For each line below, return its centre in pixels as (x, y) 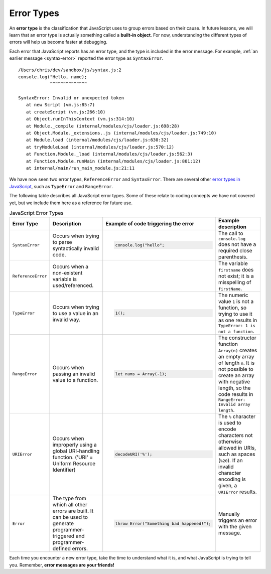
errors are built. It (73, 511)
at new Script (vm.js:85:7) (60, 105)
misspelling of (235, 282)
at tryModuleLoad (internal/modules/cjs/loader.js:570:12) (100, 147)
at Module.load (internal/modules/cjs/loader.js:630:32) (97, 140)
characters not (236, 436)
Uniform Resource (74, 464)
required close (236, 251)
